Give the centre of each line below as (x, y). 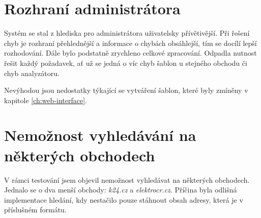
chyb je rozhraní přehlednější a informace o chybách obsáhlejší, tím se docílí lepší (130, 43)
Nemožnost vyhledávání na (100, 135)
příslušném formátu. (35, 210)
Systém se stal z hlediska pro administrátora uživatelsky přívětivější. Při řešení (127, 33)
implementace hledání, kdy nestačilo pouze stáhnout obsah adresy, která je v (124, 199)
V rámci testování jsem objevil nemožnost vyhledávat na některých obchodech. (127, 179)
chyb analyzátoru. (32, 73)
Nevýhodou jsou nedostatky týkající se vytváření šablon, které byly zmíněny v (126, 90)
